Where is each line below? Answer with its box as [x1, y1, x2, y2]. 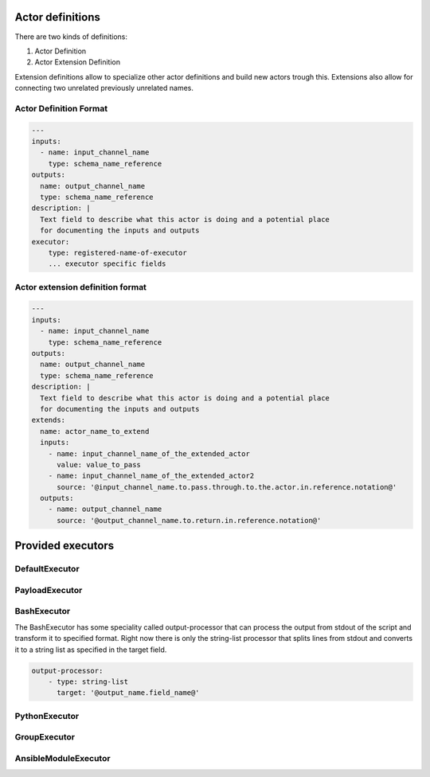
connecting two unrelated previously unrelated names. [14, 84, 194, 93]
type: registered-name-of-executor [48, 248, 187, 257]
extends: [31, 416, 66, 425]
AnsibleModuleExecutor [14, 752, 111, 763]
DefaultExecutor [14, 564, 80, 575]
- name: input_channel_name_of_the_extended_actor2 [48, 471, 255, 481]
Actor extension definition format [14, 281, 147, 292]
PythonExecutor [14, 710, 80, 721]
